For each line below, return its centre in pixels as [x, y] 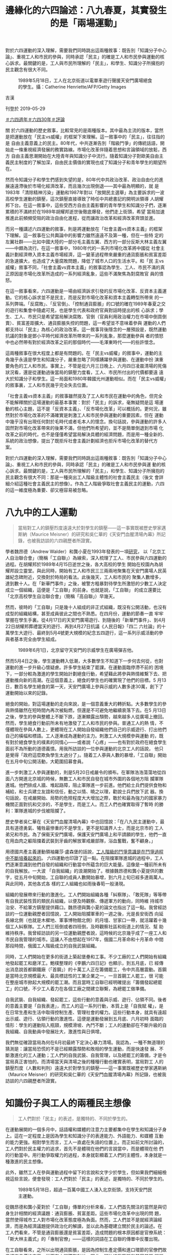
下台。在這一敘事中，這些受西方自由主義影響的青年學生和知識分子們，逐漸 [88, 205]
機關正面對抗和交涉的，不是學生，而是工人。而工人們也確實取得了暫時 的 [82, 804]
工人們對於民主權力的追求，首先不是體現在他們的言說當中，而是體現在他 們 [84, 1149]
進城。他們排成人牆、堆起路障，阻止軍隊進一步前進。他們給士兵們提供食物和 [86, 785]
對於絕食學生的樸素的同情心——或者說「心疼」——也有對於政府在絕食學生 [88, 742]
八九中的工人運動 [41, 513]
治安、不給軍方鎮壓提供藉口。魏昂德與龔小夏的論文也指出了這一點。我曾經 [84, 907]
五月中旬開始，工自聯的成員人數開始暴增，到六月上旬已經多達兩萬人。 [93, 877]
